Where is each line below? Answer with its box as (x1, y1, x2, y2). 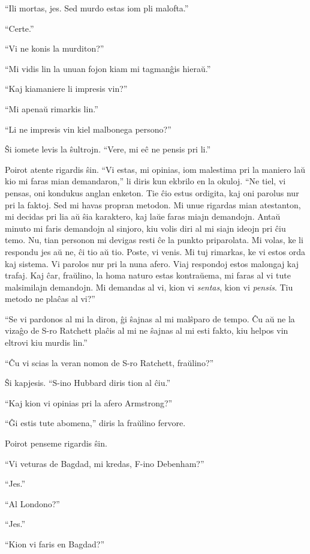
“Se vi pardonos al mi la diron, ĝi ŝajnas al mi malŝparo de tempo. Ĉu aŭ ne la (5, 312, 295, 325)
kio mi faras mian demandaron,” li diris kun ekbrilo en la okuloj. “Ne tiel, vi (5, 175, 286, 187)
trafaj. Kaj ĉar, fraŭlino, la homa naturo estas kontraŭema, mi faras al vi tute (5, 269, 291, 282)
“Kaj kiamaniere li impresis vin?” (5, 82, 128, 95)
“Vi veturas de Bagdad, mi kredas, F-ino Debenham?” (5, 457, 204, 469)
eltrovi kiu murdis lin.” (5, 336, 88, 349)
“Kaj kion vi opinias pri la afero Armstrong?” (5, 396, 173, 409)
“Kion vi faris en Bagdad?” (5, 538, 104, 550)
